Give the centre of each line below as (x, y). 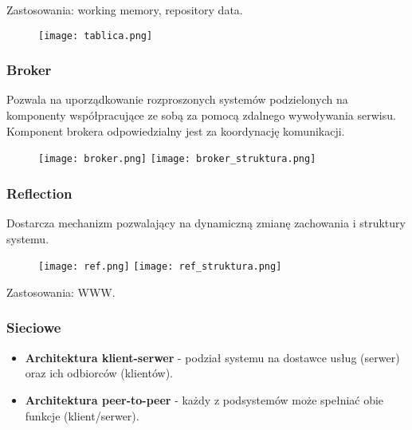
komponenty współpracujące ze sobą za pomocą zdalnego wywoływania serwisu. (201, 115)
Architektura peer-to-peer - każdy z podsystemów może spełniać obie (204, 399)
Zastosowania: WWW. (61, 292)
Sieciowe (34, 327)
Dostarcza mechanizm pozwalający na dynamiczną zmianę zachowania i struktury (206, 223)
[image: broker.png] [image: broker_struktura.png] (177, 159)
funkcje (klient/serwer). (82, 415)
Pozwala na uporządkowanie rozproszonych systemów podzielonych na (177, 99)
